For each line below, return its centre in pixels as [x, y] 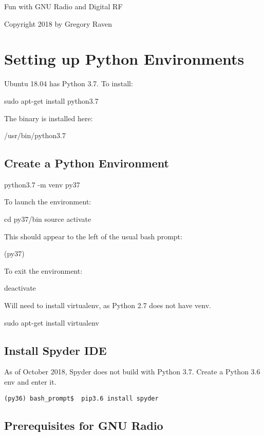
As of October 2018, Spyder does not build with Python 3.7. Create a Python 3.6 [132, 372]
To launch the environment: [48, 202]
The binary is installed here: [49, 118]
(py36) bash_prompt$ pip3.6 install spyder [81, 398]
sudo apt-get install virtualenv [52, 322]
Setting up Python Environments [124, 59]
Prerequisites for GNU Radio [84, 425]
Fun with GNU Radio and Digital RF [63, 6]
